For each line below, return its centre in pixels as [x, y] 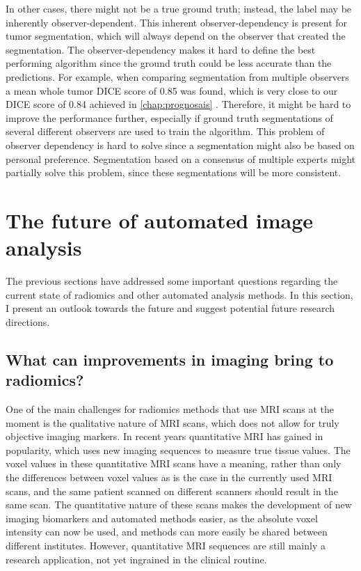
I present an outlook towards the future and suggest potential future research [170, 308]
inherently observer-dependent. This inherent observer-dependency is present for [177, 22]
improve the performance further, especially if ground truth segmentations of [169, 117]
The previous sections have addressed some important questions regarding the [172, 281]
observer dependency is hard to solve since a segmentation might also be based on [180, 144]
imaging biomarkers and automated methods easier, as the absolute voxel [162, 518]
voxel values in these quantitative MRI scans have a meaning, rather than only [174, 463]
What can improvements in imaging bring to [170, 359]
